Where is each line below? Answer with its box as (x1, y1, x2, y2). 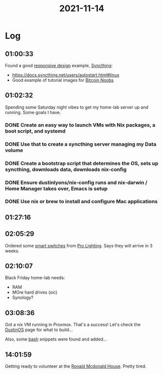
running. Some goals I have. (5, 109, 61, 115)
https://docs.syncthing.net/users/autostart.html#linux (12, 72, 120, 78)
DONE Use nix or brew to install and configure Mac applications (5, 198, 158, 205)
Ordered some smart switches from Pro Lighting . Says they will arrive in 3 (5, 243, 153, 248)
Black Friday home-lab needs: (5, 275, 65, 280)
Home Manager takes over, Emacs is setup (5, 185, 108, 192)
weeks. (5, 248, 19, 254)
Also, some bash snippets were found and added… (5, 337, 107, 342)
